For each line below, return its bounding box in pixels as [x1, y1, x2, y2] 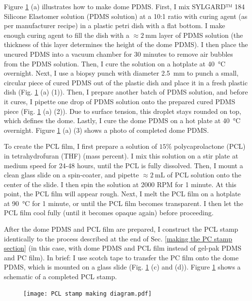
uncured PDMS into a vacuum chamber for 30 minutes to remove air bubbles [4, 48, 233, 59]
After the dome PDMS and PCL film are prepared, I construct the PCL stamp [4, 224, 238, 234]
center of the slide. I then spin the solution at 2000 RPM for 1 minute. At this [4, 179, 236, 189]
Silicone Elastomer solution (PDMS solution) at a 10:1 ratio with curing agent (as [4, 11, 248, 21]
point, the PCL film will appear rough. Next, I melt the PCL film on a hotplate [4, 189, 241, 199]
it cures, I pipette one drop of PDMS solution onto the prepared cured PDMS [4, 96, 236, 106]
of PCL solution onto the [167, 170, 241, 180]
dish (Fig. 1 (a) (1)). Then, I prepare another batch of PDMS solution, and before [4, 87, 248, 97]
